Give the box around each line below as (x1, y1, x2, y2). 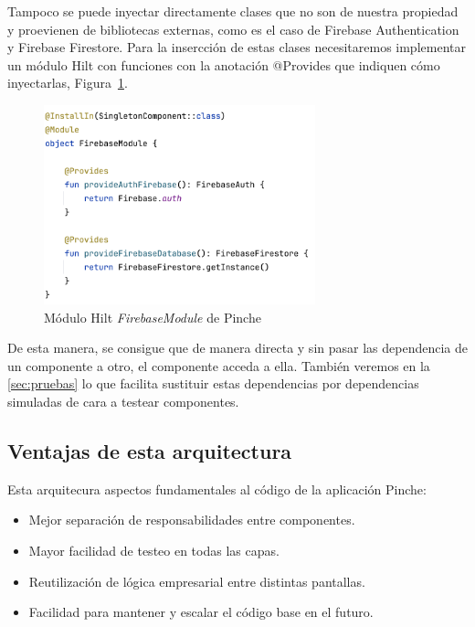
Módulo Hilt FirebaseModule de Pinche (44, 307, 261, 326)
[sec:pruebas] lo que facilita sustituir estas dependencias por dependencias (7, 374, 419, 393)
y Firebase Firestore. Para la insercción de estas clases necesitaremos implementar (7, 37, 466, 57)
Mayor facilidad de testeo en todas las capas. (28, 541, 280, 560)
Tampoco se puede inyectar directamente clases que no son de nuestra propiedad (7, 2, 459, 20)
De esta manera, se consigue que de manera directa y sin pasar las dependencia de (7, 338, 468, 357)
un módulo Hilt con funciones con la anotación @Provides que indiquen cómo (7, 55, 440, 74)
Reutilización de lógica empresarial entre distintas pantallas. (28, 571, 365, 590)
